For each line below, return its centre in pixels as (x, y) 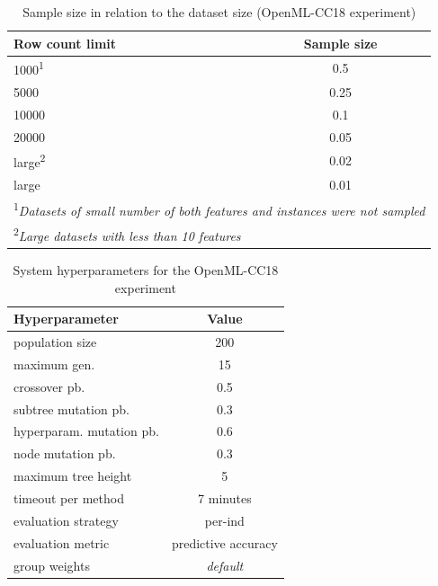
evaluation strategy (66, 520)
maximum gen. (54, 364)
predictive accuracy (224, 542)
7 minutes (225, 498)
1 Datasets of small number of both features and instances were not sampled (219, 209)
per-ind (224, 520)
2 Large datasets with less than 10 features (127, 234)
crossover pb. (49, 386)
